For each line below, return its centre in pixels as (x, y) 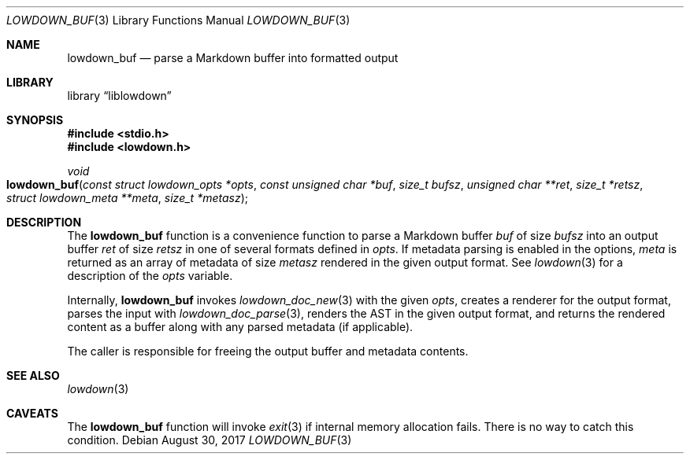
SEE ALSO (33, 375)
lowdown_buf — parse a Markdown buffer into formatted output (233, 58)
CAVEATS (32, 413)
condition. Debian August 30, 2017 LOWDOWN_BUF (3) (210, 440)
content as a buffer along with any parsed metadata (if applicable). (240, 327)
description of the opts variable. (150, 276)
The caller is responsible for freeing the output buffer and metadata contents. (268, 351)
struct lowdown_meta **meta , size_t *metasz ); (127, 198)
